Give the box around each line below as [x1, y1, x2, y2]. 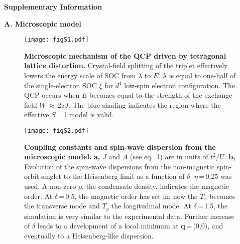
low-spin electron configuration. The [124, 80, 235, 90]
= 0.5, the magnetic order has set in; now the [59, 190, 198, 201]
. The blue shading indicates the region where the [68, 99, 221, 110]
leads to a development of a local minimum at [37, 220, 179, 231]
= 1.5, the [198, 200, 228, 211]
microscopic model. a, [24, 151, 100, 162]
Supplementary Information [4, 2, 102, 12]
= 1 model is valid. [56, 109, 114, 120]
